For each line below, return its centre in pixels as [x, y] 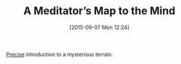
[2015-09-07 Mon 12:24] [99, 27]
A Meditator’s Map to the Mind [99, 11]
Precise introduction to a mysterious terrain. [60, 54]
